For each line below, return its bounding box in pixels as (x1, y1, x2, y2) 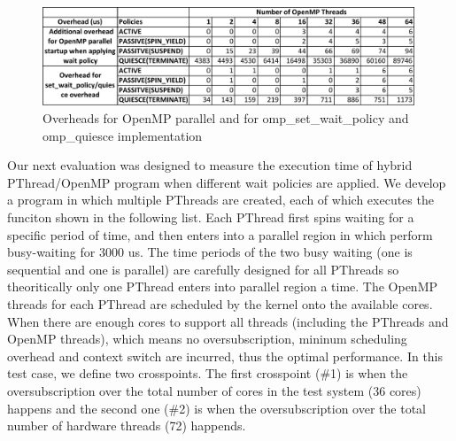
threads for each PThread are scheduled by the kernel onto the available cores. (7, 295, 433, 313)
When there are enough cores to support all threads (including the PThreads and (7, 312, 449, 330)
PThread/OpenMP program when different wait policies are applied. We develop (7, 173, 446, 191)
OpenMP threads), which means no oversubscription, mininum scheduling (7, 329, 407, 348)
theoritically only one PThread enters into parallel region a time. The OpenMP (7, 277, 438, 296)
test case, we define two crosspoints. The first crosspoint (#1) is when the (7, 364, 408, 383)
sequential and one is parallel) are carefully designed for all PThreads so (7, 259, 399, 278)
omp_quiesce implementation (43, 126, 203, 144)
